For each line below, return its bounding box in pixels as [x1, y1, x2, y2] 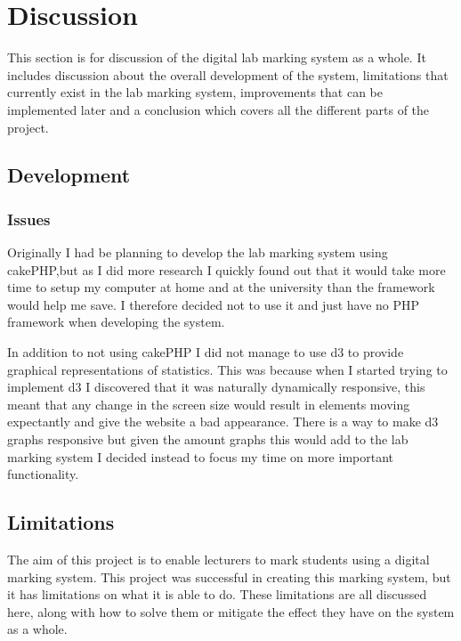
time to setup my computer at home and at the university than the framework [7, 278, 435, 296]
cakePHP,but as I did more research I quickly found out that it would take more [7, 260, 446, 279]
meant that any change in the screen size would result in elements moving [7, 394, 410, 413]
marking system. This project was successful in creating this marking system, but [7, 567, 451, 586]
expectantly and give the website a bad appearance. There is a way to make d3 [7, 412, 439, 431]
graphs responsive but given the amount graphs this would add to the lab [7, 430, 408, 449]
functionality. [7, 465, 79, 483]
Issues [7, 207, 51, 230]
